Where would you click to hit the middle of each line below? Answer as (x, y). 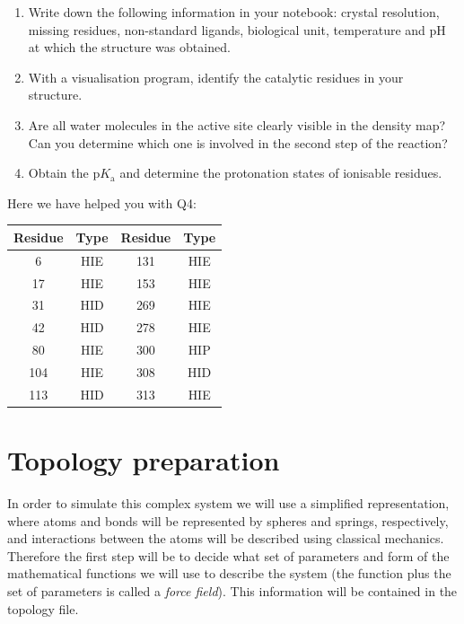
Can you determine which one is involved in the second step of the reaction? (238, 142)
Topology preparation (144, 460)
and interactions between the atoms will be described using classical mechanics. (226, 538)
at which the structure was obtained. (129, 47)
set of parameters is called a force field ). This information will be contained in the (232, 590)
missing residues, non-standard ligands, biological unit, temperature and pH (237, 29)
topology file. (43, 608)
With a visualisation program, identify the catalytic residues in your (216, 77)
